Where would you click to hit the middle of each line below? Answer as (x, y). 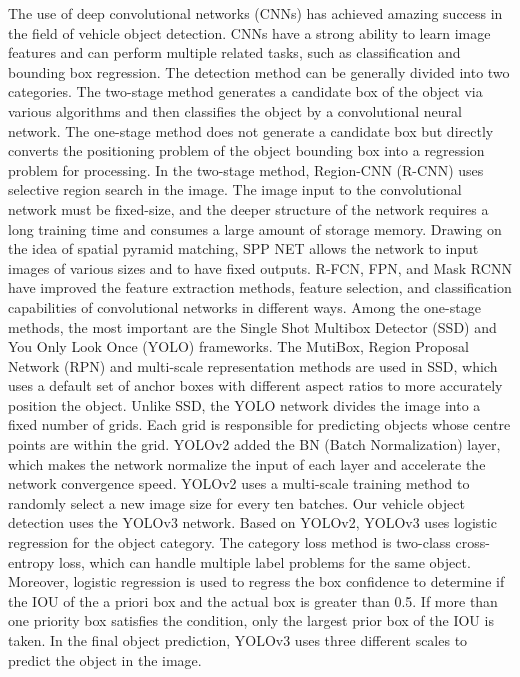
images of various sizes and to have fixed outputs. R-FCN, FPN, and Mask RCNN (260, 267)
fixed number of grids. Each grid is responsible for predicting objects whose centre (259, 424)
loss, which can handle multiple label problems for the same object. (264, 561)
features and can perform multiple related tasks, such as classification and (234, 52)
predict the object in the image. (105, 659)
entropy (31, 561)
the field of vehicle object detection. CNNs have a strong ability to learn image (249, 32)
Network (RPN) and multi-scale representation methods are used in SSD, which (253, 365)
